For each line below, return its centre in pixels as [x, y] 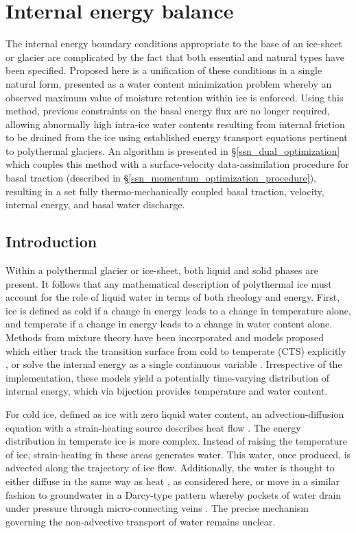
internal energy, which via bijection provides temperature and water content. [167, 391]
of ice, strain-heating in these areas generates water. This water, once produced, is [178, 454]
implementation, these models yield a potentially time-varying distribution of [168, 377]
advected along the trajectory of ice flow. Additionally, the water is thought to [170, 468]
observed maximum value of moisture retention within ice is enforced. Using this [175, 97]
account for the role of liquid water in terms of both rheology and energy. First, [173, 297]
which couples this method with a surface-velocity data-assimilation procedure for [177, 164]
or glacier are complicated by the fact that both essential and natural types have [175, 57]
